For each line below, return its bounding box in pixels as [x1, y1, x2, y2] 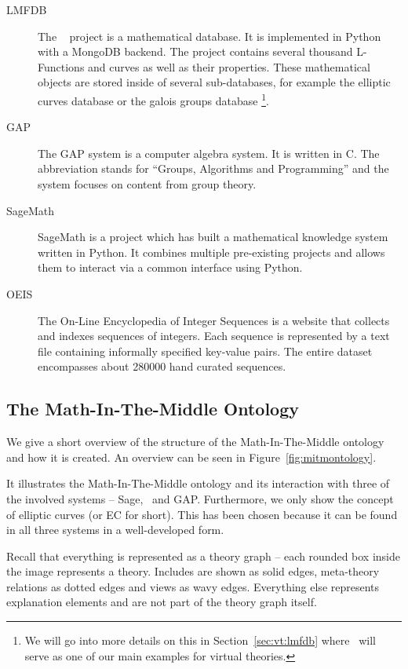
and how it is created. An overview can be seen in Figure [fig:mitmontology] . [6, 448, 377, 465]
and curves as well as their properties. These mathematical [88, 58, 370, 75]
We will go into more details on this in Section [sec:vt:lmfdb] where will [24, 632, 376, 649]
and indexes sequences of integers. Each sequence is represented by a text [38, 327, 390, 344]
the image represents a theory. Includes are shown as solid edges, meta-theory [6, 563, 380, 579]
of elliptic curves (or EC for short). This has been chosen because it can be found [6, 506, 398, 522]
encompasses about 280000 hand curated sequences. [38, 358, 286, 375]
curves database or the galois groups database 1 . [38, 90, 269, 108]
